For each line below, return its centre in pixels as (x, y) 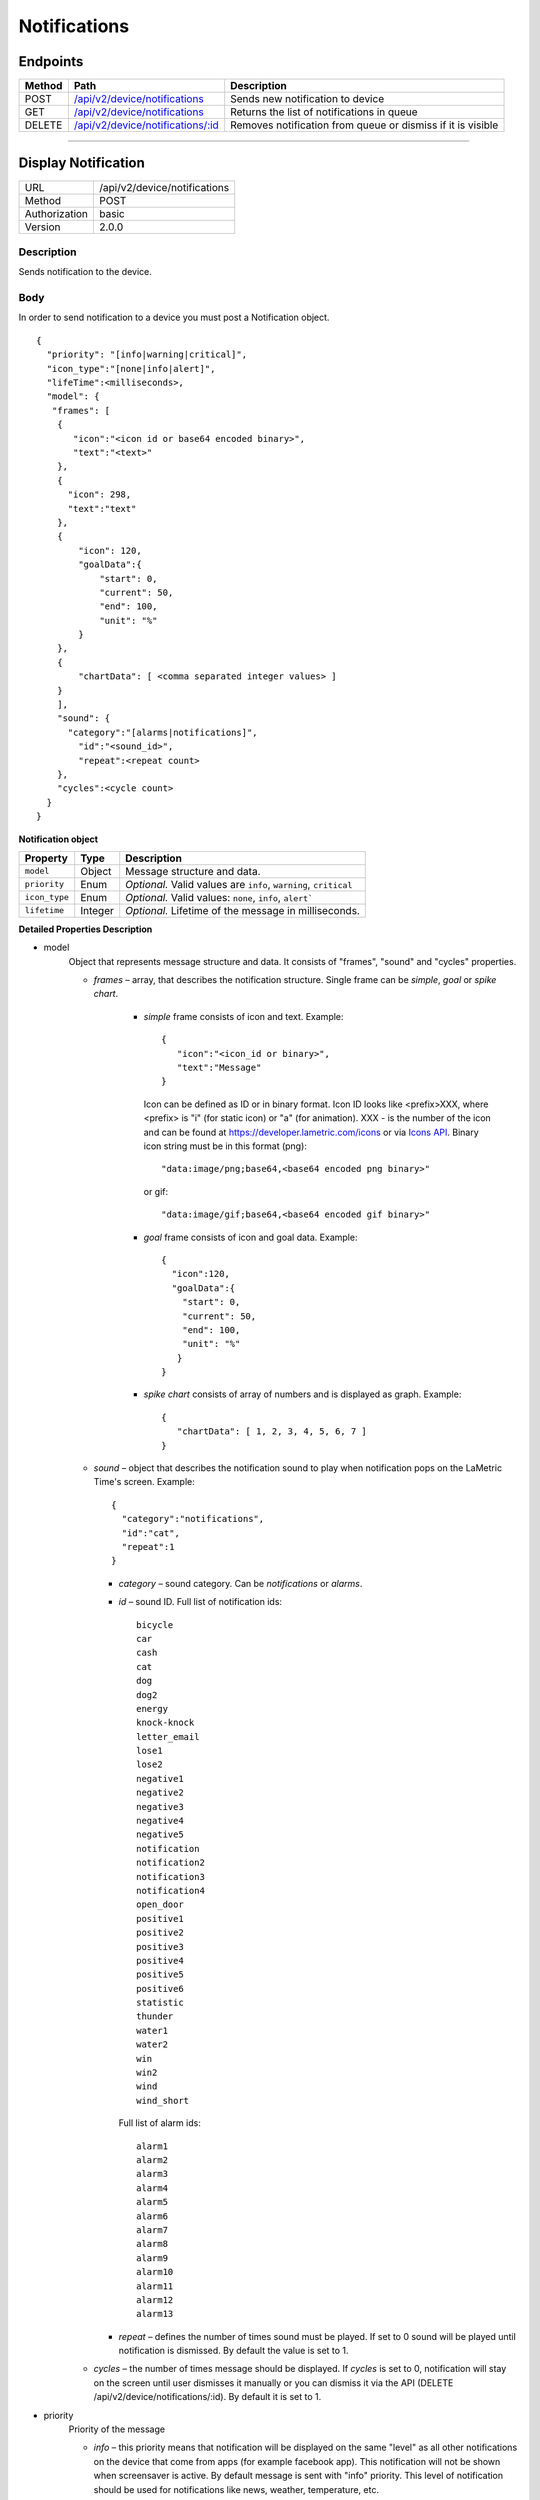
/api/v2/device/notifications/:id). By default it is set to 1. (207, 2397)
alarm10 (155, 2272)
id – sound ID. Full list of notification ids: (200, 1602)
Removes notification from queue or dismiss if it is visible (364, 125)
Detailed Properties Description (85, 929)
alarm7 (152, 2229)
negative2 (160, 1793)
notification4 (170, 1890)
